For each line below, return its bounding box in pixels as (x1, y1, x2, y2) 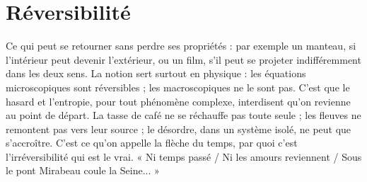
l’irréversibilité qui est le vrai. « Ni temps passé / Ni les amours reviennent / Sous (6, 149, 362, 164)
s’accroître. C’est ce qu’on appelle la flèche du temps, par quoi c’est (6, 135, 298, 150)
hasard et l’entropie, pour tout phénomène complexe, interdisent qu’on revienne (6, 93, 351, 108)
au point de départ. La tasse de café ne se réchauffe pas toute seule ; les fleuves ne (6, 108, 361, 123)
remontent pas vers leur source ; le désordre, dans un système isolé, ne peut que (6, 121, 351, 136)
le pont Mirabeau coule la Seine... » (6, 163, 160, 178)
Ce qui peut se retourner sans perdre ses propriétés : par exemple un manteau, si (6, 38, 356, 53)
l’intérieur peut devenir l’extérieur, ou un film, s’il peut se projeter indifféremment (6, 52, 361, 67)
